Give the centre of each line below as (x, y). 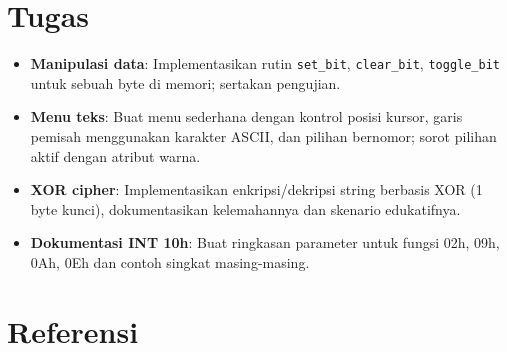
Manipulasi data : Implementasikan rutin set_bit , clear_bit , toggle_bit (265, 63)
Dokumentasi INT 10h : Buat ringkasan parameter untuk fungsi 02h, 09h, (265, 242)
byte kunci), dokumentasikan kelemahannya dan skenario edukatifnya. (245, 208)
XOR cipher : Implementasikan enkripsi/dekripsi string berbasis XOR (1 (256, 189)
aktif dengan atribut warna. (115, 155)
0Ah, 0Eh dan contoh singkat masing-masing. (170, 261)
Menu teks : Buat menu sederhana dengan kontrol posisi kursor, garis (246, 116)
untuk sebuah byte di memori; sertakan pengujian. (185, 82)
